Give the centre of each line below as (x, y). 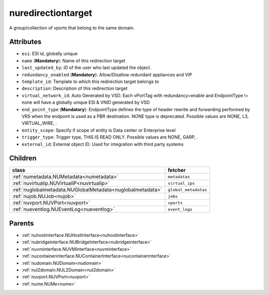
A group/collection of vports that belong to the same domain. (72, 28)
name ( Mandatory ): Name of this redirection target (73, 61)
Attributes (25, 42)
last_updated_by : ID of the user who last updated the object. (86, 68)
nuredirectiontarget (51, 13)
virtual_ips (181, 183)
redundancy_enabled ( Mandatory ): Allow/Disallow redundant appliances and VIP (107, 74)
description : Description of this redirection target (75, 88)
